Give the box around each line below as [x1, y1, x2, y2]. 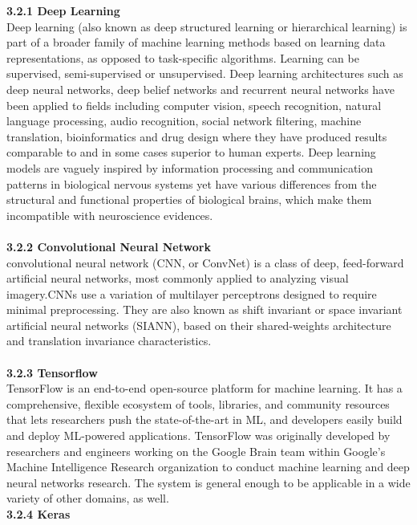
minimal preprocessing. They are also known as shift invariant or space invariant [6, 301, 403, 318]
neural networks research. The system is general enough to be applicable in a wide [6, 474, 411, 490]
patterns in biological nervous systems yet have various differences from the [6, 175, 377, 192]
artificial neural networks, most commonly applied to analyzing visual [6, 270, 349, 287]
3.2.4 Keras [6, 506, 71, 522]
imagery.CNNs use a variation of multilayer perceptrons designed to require [6, 285, 377, 302]
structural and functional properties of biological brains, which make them [6, 191, 372, 208]
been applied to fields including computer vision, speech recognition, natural [6, 96, 382, 113]
